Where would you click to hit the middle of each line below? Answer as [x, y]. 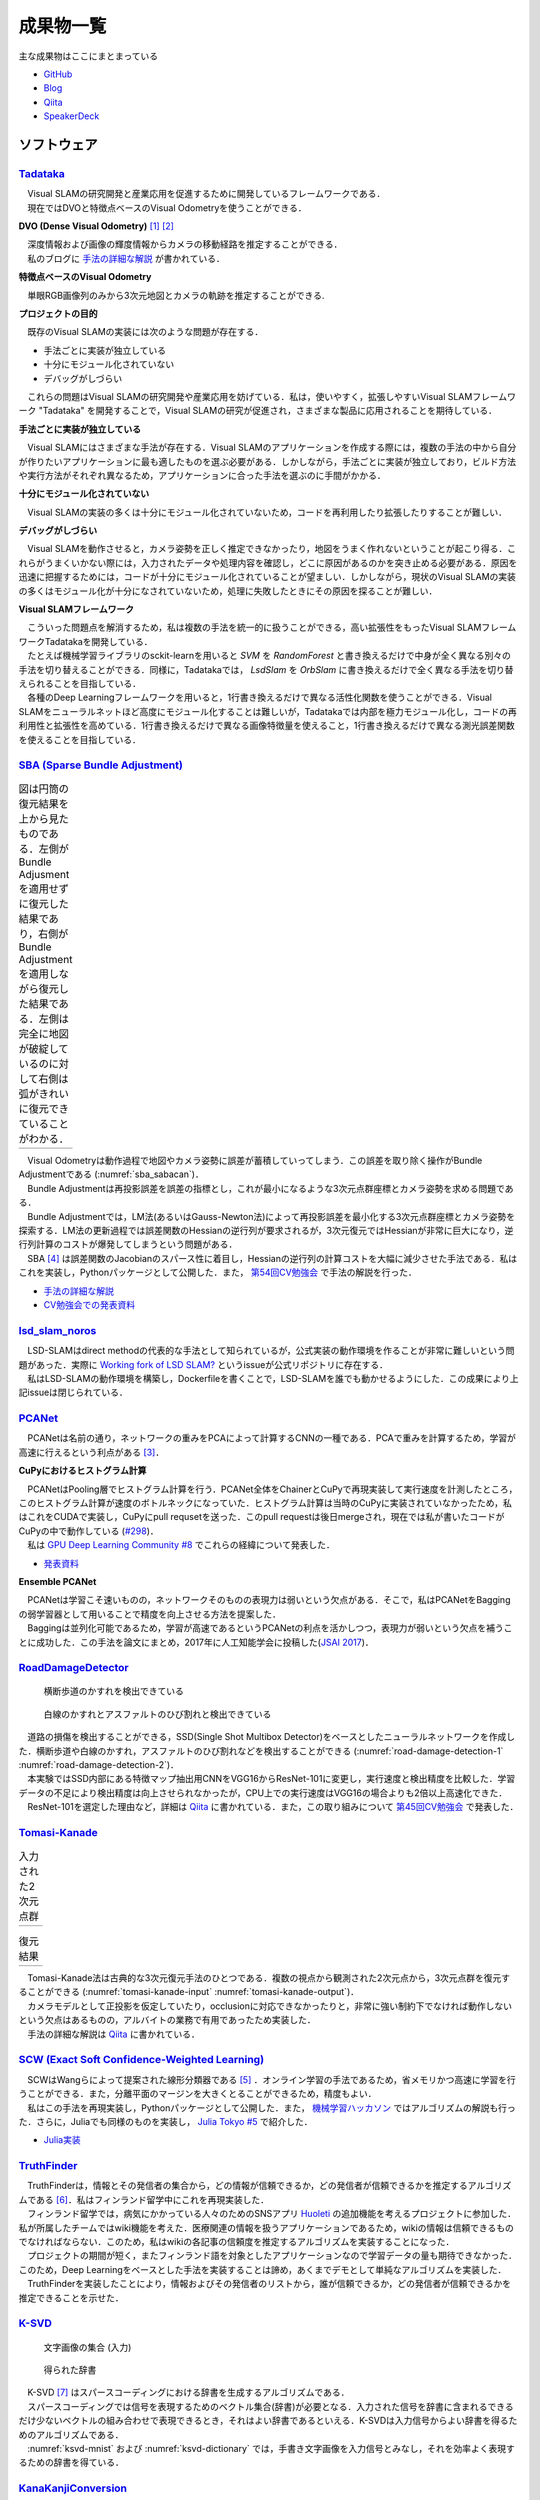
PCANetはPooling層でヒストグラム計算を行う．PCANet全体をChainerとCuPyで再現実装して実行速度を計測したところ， [272, 1489]
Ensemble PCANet [57, 1581]
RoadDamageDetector [73, 1668]
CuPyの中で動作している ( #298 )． [88, 1531]
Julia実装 [62, 2140]
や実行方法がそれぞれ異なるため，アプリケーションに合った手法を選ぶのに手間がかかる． [202, 475]
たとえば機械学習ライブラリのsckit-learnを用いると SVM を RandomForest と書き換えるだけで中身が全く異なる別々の [269, 656]
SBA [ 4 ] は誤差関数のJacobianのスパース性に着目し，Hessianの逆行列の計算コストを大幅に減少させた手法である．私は [272, 1258]
